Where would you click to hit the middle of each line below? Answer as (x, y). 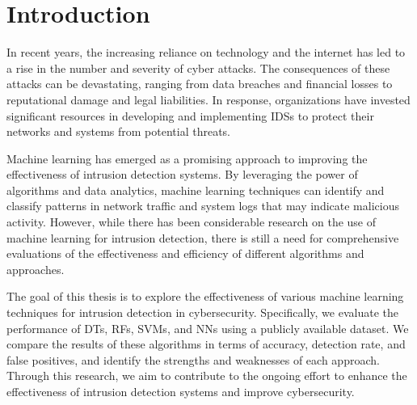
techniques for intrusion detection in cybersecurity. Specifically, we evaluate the (202, 312)
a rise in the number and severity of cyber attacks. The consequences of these (198, 67)
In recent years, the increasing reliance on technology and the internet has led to (206, 52)
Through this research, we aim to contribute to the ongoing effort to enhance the (207, 375)
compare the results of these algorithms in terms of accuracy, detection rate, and (206, 344)
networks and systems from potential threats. (118, 131)
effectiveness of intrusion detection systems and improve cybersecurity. (181, 391)
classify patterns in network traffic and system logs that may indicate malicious (203, 206)
